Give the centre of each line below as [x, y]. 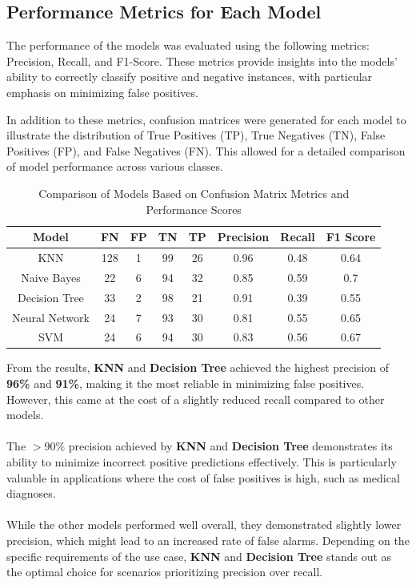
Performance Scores [194, 209]
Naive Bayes [51, 277]
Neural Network [51, 317]
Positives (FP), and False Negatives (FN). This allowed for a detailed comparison [206, 150]
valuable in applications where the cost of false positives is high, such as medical [203, 477]
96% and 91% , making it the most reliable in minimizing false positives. [186, 383]
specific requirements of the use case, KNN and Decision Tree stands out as [199, 556]
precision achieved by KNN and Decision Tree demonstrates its [230, 446]
